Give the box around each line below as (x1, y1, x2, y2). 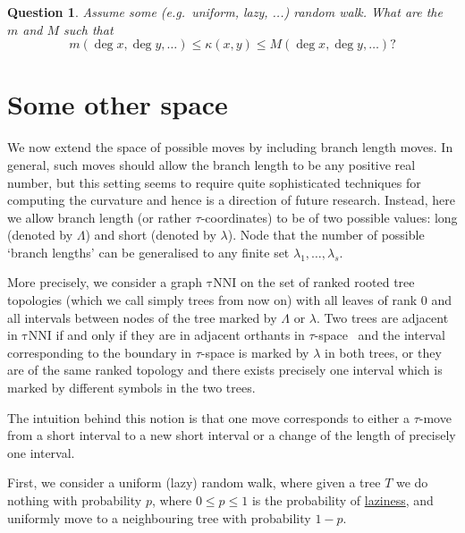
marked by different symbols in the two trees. (7, 378, 256, 397)
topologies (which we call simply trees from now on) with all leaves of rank (7, 291, 418, 309)
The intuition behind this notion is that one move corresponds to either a (7, 408, 410, 427)
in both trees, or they (324, 343, 442, 361)
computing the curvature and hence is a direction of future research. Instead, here (7, 190, 456, 209)
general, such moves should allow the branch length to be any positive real (7, 155, 416, 173)
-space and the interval (314, 326, 445, 344)
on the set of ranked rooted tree (240, 273, 415, 292)
